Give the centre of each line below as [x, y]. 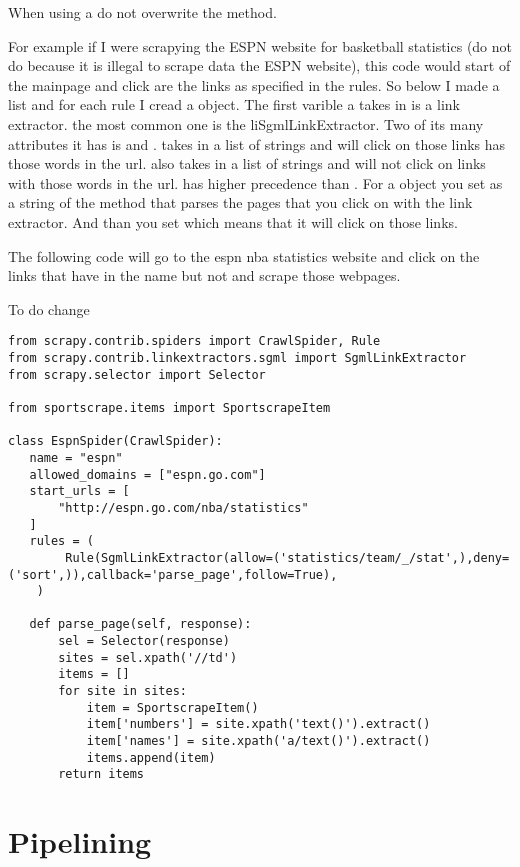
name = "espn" [76, 457]
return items [101, 774]
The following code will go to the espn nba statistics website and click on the [244, 255]
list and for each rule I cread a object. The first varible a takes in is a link [234, 104]
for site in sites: [122, 691]
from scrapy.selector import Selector [137, 374]
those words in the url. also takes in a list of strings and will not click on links [247, 163]
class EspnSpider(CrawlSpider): [115, 441]
